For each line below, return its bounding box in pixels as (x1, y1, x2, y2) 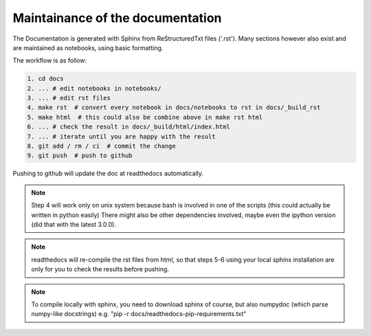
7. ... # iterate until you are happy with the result (27, 133, 216, 140)
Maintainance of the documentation (12, 10, 222, 25)
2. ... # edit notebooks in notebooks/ (27, 85, 161, 92)
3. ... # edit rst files (27, 94, 111, 102)
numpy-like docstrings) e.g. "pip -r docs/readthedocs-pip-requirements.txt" (31, 310, 247, 318)
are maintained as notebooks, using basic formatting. (12, 43, 164, 52)
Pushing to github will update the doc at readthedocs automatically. (12, 169, 204, 178)
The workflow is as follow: (12, 56, 87, 65)
